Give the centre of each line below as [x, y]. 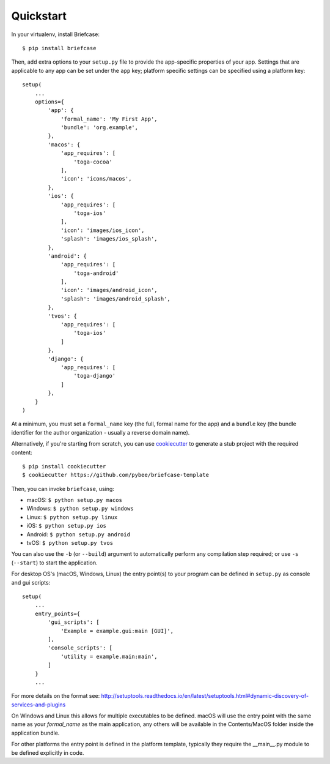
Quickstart [39, 16]
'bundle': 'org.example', [100, 128]
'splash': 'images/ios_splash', [109, 239]
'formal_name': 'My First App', [109, 119]
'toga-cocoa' [93, 162]
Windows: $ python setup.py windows [80, 509]
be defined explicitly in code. [48, 752]
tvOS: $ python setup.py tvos [70, 543]
